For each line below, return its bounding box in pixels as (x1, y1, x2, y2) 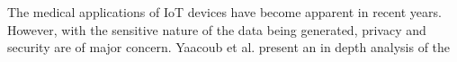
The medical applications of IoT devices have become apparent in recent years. (7, 3, 442, 21)
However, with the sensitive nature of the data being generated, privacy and (7, 20, 426, 39)
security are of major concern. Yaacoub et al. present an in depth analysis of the (7, 38, 451, 57)
